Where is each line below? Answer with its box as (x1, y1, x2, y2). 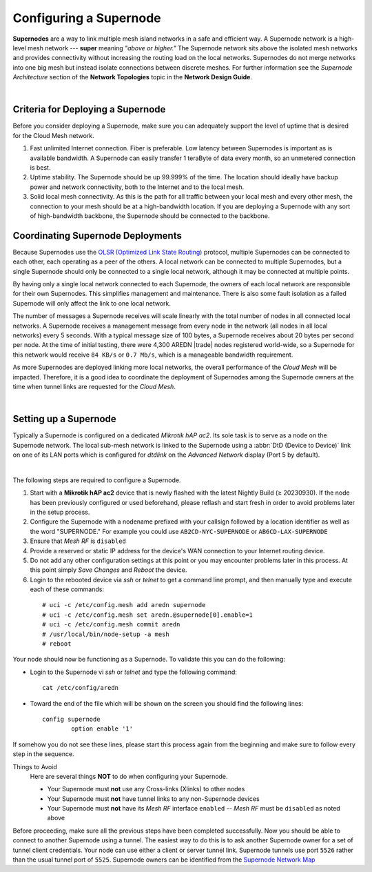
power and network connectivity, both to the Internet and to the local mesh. (30, 183, 245, 191)
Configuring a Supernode (12, 10, 161, 26)
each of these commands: (30, 585, 105, 593)
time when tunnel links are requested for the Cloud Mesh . (12, 382, 176, 390)
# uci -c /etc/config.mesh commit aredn (42, 621, 180, 628)
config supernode (42, 715, 101, 723)
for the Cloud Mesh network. (12, 131, 94, 139)
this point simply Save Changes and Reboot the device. (30, 566, 187, 574)
